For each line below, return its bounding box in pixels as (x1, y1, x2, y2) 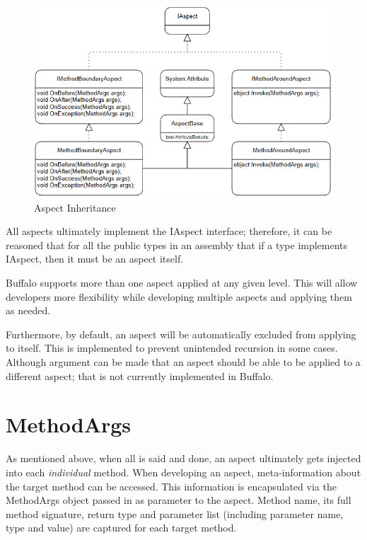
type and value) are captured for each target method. (6, 520, 237, 535)
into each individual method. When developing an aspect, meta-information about (6, 464, 361, 479)
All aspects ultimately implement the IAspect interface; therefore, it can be (6, 224, 332, 239)
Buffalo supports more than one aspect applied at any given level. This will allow (6, 275, 358, 290)
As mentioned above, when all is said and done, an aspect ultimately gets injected (6, 451, 361, 466)
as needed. (6, 303, 51, 318)
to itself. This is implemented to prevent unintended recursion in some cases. (6, 340, 338, 355)
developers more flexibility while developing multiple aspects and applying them (6, 289, 352, 304)
